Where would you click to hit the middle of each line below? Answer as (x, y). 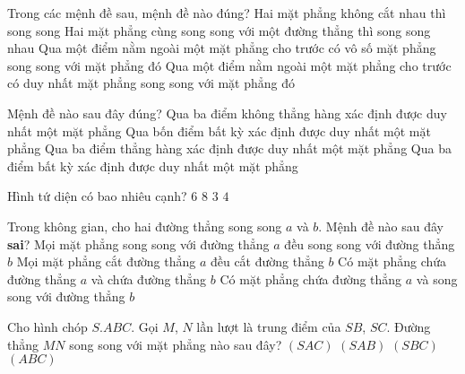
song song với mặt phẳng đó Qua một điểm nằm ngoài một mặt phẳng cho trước (229, 65)
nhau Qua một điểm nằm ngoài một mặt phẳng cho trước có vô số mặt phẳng (222, 48)
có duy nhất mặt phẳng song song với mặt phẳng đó (151, 83)
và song (437, 278)
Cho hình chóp (47, 326)
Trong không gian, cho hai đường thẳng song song (145, 226)
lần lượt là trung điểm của (269, 326)
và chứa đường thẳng (149, 278)
